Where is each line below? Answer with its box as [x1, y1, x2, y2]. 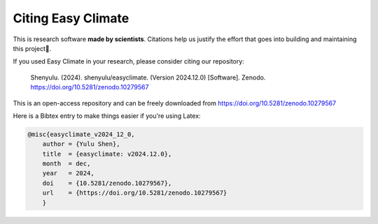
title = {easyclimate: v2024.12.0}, [42, 150, 172, 158]
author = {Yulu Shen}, [42, 140, 120, 148]
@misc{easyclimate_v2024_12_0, [27, 130, 136, 138]
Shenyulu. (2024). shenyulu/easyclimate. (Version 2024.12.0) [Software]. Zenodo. [30, 73, 266, 82]
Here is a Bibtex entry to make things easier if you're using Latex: [13, 112, 201, 120]
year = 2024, [42, 170, 94, 177]
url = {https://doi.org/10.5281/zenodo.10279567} [42, 189, 227, 197]
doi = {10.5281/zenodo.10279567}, [42, 179, 172, 187]
